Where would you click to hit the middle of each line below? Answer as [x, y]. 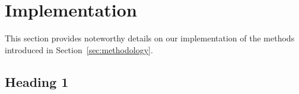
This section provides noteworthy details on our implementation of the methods [150, 38]
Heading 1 [37, 81]
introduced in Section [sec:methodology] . [79, 49]
